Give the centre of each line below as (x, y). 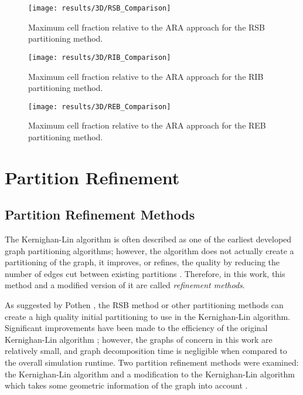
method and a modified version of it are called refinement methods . (125, 285)
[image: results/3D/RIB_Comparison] (100, 57)
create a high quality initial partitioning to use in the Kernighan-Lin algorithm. (148, 316)
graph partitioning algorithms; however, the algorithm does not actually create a (149, 250)
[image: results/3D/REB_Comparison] (100, 107)
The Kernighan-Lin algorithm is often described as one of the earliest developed (148, 239)
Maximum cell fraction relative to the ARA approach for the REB (147, 125)
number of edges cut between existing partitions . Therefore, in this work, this (145, 273)
